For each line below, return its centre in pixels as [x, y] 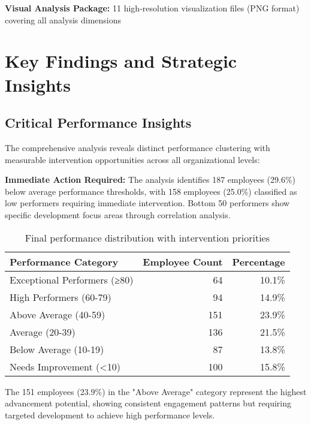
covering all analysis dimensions [63, 19]
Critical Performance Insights [98, 123]
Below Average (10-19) [57, 349]
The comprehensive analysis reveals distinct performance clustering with [138, 147]
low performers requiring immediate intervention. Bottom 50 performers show [147, 203]
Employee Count [183, 261]
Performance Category [64, 261]
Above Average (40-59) [58, 314]
